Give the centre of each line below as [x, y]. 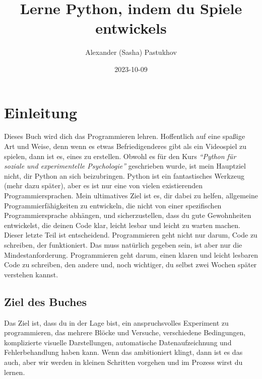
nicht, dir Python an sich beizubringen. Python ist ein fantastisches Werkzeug [124, 175]
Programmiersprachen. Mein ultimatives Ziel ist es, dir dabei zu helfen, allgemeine [131, 195]
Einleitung [41, 112]
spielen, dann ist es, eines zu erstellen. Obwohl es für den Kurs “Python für [120, 156]
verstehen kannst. [31, 274]
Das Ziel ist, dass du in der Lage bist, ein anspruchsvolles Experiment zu [116, 322]
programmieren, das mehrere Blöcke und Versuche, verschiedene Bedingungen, [125, 332]
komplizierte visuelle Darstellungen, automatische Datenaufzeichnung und [118, 342]
